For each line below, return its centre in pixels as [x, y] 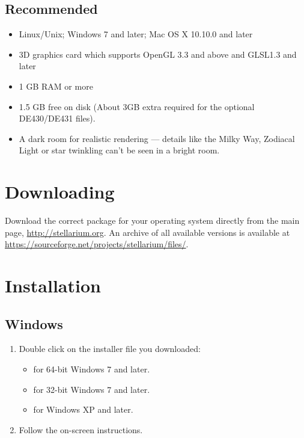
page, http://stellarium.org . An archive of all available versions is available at [147, 232]
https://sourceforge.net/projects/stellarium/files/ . [97, 244]
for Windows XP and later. [83, 409]
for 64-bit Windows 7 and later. [92, 369]
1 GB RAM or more [56, 86]
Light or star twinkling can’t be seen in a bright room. [119, 150]
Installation [53, 285]
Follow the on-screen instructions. [81, 429]
